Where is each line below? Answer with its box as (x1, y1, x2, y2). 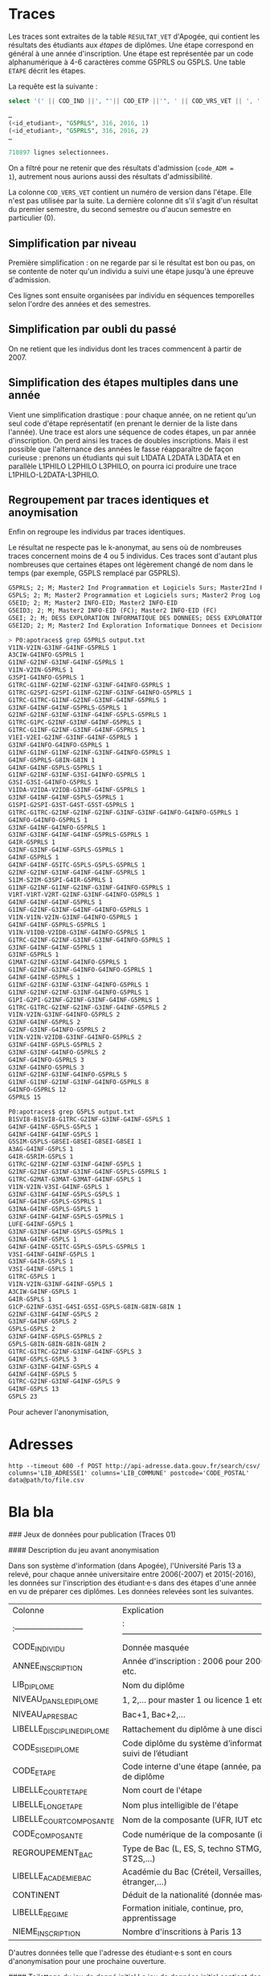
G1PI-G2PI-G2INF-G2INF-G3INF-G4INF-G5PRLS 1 (8, 996, 160, 1004)
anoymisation (8, 505, 79, 520)
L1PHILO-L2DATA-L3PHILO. (8, 469, 100, 480)
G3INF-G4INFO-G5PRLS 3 (8, 1063, 84, 1071)
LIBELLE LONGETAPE (12, 1799, 83, 1812)
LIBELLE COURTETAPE (12, 1783, 88, 1797)
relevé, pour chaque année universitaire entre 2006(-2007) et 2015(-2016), (8, 1569, 256, 1579)
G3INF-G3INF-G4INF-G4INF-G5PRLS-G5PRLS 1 (8, 831, 149, 839)
